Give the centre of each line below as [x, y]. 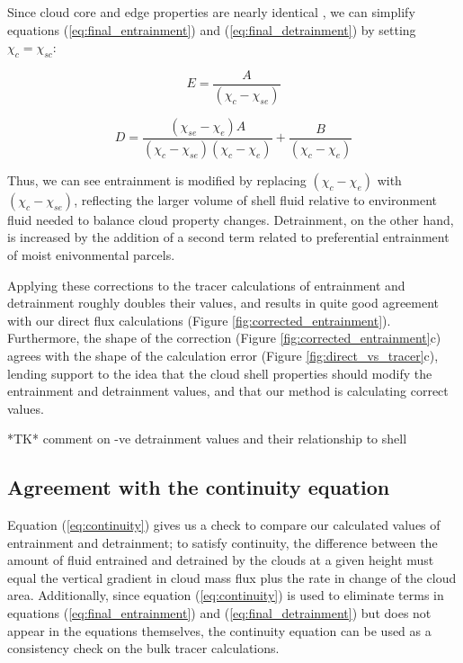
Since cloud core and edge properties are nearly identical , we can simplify [211, 12]
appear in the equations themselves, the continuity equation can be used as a [219, 630]
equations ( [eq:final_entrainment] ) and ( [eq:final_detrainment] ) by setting [212, 29]
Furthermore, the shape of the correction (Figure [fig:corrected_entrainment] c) [224, 338]
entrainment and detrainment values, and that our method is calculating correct [228, 391]
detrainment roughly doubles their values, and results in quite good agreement [223, 303]
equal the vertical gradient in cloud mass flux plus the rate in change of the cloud [232, 577]
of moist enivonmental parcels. [91, 254]
